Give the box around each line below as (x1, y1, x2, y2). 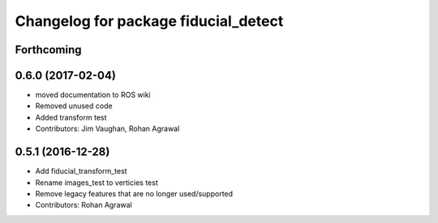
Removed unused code (35, 101, 113, 111)
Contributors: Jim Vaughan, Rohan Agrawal (35, 124, 180, 133)
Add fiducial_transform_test (35, 166, 127, 176)
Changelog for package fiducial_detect (15, 12, 284, 30)
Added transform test (35, 112, 107, 122)
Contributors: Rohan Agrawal (35, 200, 133, 210)
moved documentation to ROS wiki (35, 90, 152, 100)
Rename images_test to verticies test (35, 178, 158, 187)
